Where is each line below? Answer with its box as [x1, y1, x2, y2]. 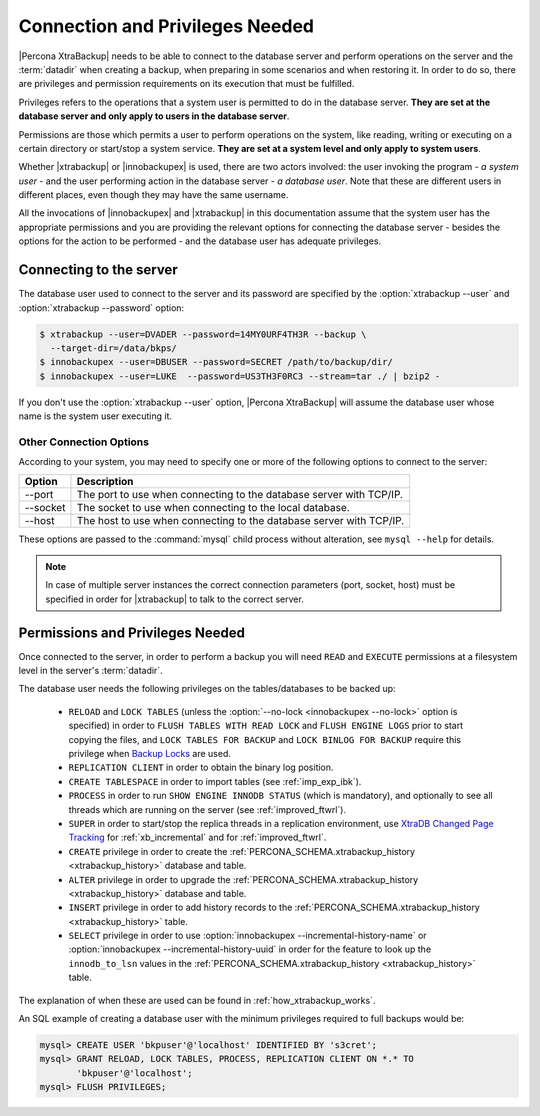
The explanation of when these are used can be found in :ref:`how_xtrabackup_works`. [18, 994, 376, 1006]
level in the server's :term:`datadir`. [18, 665, 164, 677]
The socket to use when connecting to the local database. [76, 500, 350, 514]
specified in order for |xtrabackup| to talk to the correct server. [45, 593, 304, 605]
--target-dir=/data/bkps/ [50, 342, 177, 354]
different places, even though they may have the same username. [18, 189, 289, 201]
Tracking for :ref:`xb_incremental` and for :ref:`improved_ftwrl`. [68, 831, 327, 844]
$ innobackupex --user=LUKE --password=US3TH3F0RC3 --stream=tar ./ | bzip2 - [39, 370, 441, 382]
